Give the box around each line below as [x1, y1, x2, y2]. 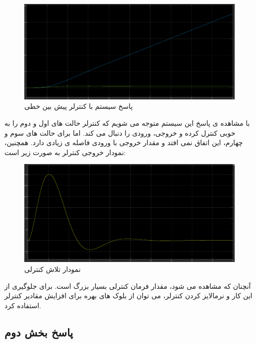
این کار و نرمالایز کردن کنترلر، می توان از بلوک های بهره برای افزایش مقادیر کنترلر [4, 290, 253, 301]
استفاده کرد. [4, 300, 41, 310]
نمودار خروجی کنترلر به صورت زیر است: [4, 147, 126, 157]
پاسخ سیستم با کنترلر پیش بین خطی [24, 101, 133, 111]
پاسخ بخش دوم [4, 324, 73, 340]
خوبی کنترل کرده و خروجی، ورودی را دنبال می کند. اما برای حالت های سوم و [4, 127, 236, 138]
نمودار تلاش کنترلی [24, 263, 81, 274]
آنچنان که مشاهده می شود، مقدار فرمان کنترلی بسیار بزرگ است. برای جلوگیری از [4, 280, 251, 291]
